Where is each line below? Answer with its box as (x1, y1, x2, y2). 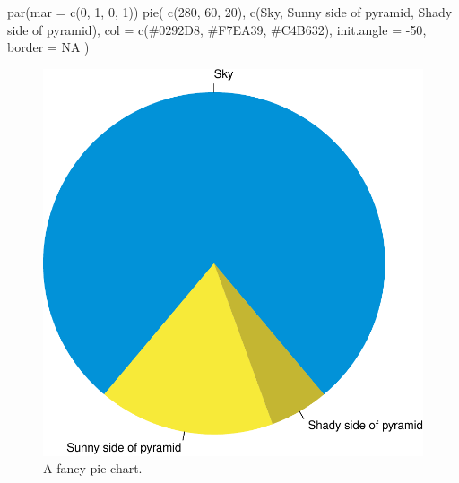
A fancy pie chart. (43, 459, 143, 478)
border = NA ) (7, 38, 90, 56)
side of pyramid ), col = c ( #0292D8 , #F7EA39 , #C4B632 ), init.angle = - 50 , (7, 20, 427, 39)
